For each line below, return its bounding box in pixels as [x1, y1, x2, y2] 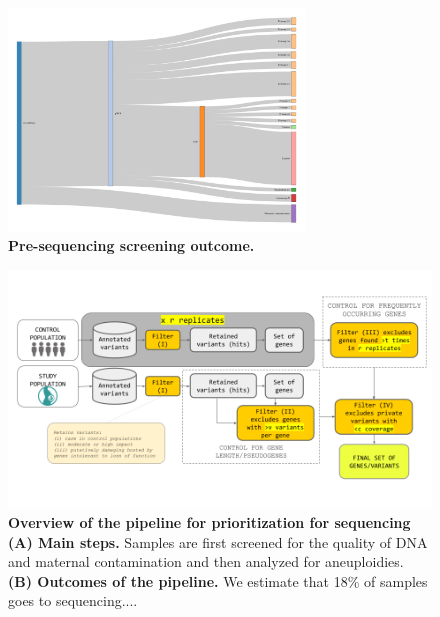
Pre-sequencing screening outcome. [8, 235, 255, 256]
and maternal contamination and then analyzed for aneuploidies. [8, 551, 404, 572]
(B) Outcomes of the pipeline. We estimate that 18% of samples [8, 570, 428, 591]
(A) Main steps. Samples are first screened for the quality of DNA [8, 531, 428, 552]
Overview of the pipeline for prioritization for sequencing [8, 512, 411, 533]
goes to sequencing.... [8, 590, 138, 611]
